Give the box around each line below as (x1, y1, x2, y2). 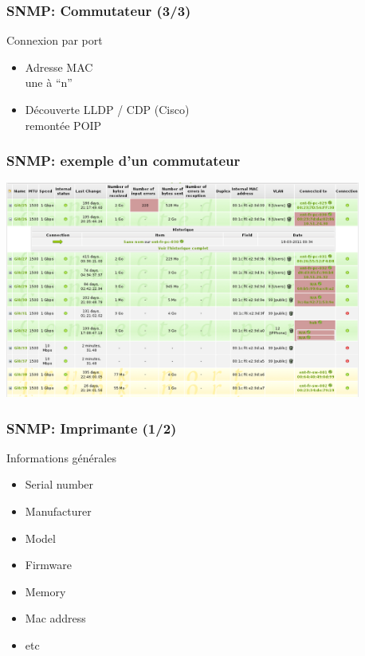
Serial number (25, 476, 94, 493)
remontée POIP (25, 116, 102, 133)
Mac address (25, 610, 86, 627)
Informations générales (6, 449, 116, 465)
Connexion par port (6, 32, 103, 49)
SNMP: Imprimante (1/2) (6, 418, 177, 438)
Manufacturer (25, 503, 92, 519)
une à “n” (25, 74, 73, 91)
